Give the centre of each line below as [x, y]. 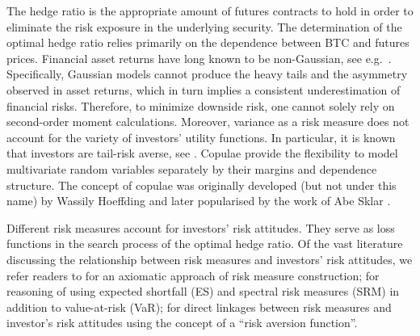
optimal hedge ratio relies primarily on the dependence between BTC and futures [208, 42]
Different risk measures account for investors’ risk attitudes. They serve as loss [201, 227]
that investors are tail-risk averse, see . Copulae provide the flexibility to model [202, 153]
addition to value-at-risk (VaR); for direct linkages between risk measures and [199, 307]
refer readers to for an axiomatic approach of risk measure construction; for [193, 275]
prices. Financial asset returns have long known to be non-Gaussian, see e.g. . [199, 58]
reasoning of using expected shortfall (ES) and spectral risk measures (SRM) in [203, 291]
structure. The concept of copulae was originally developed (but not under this [202, 185]
